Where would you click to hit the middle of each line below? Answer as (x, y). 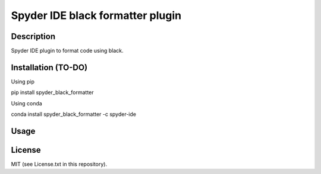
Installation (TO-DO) (49, 67)
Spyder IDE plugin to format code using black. (67, 51)
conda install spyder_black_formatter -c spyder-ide (74, 114)
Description (33, 36)
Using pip (23, 81)
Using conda (27, 103)
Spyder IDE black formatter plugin (96, 15)
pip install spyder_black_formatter (53, 92)
